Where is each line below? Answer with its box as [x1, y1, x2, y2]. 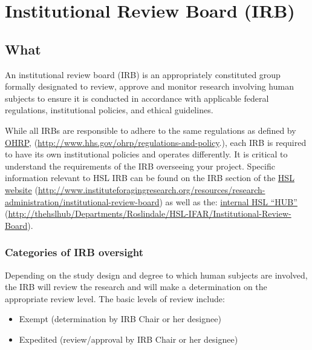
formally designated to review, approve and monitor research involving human [5, 80, 294, 93]
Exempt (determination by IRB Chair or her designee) [19, 312, 221, 325]
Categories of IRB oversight [5, 245, 144, 260]
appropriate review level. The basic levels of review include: [5, 292, 225, 305]
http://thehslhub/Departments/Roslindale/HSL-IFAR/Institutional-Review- [8, 207, 291, 220]
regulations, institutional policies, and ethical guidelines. [5, 104, 213, 116]
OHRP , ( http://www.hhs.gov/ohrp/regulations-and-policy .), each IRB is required [5, 136, 307, 148]
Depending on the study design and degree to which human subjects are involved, [5, 268, 308, 281]
